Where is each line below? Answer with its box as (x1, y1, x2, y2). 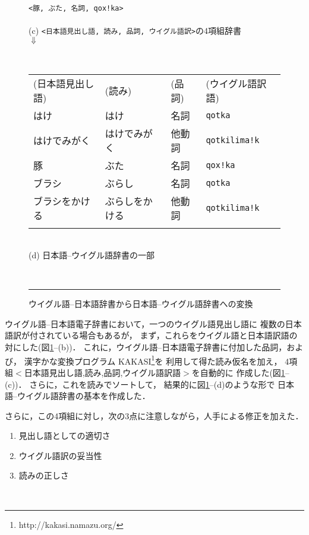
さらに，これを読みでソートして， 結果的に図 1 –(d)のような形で (29, 378, 275, 390)
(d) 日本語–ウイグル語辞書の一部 (29, 249, 155, 261)
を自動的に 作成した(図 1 (191, 366, 285, 378)
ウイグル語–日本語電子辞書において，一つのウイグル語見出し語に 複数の (5, 317, 285, 330)
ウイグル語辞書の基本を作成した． (17, 390, 150, 402)
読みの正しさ (18, 469, 69, 482)
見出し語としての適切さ (18, 429, 111, 442)
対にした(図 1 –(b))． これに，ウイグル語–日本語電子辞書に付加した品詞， (5, 341, 287, 353)
